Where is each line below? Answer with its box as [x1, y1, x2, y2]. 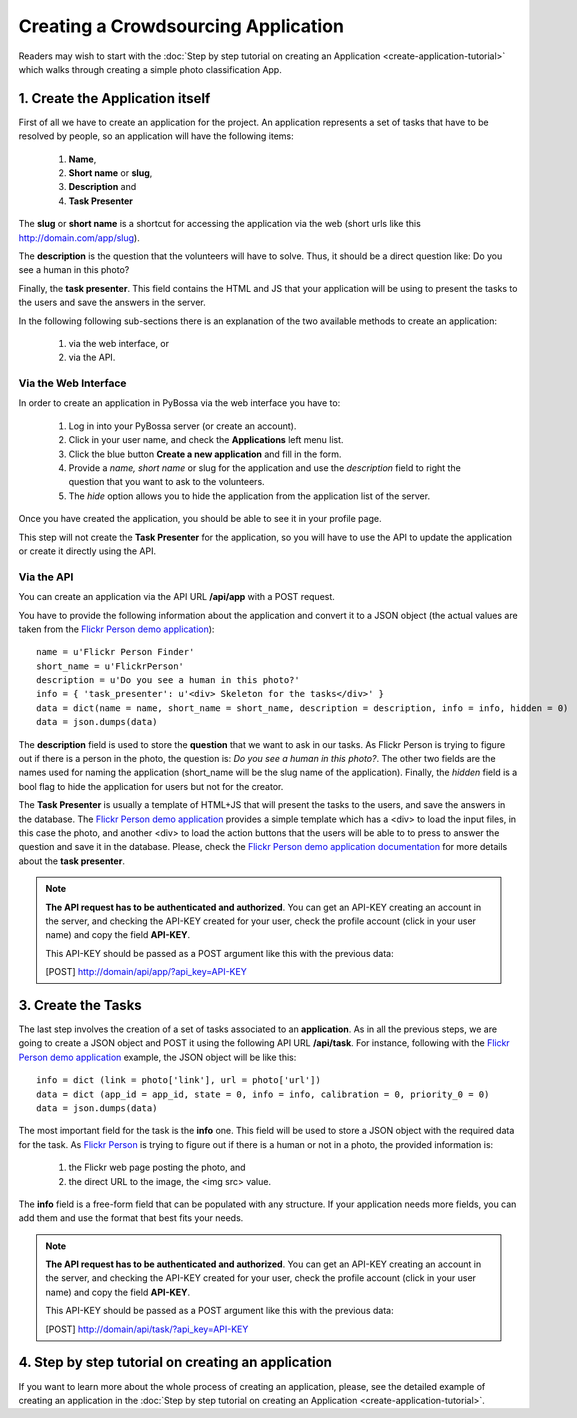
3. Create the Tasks [18, 996, 142, 1014]
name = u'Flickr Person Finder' [36, 646, 195, 658]
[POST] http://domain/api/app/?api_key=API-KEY [45, 966, 247, 978]
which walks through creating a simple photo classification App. [18, 63, 282, 75]
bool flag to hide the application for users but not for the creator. [18, 780, 284, 792]
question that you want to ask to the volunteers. [68, 476, 265, 488]
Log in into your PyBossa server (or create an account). [68, 420, 297, 432]
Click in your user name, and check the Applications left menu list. [68, 434, 344, 446]
